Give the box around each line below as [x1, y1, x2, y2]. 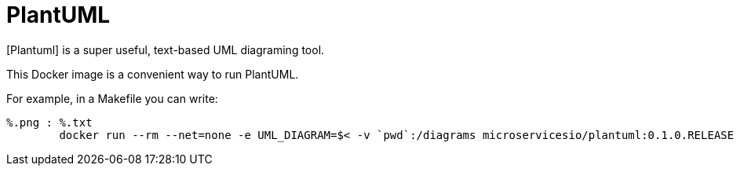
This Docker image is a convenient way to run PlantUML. [6, 67, 299, 81]
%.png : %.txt [6, 115, 93, 129]
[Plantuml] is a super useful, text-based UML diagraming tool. [6, 42, 325, 57]
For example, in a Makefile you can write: [6, 91, 218, 105]
